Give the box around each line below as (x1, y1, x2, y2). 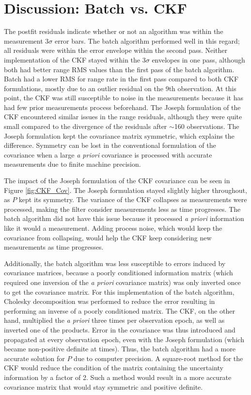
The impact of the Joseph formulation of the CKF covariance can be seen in (4, 175, 230, 186)
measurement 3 (4, 35, 49, 46)
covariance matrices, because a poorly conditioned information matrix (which (4, 268, 233, 278)
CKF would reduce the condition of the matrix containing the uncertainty (4, 363, 224, 373)
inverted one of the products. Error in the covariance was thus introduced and (4, 324, 235, 334)
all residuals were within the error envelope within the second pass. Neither (4, 45, 228, 55)
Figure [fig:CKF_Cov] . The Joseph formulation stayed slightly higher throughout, (4, 185, 247, 195)
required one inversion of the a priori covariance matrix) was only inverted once (4, 277, 241, 287)
